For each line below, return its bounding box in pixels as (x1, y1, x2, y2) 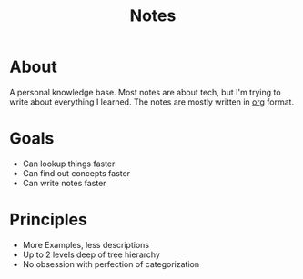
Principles (9, 210, 88, 230)
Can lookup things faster (22, 158, 116, 169)
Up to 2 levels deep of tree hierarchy (22, 249, 161, 260)
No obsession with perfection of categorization (22, 258, 200, 269)
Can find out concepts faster (22, 167, 130, 178)
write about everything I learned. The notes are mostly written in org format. (9, 96, 294, 107)
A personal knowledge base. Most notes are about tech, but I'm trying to (9, 86, 281, 97)
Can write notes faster (22, 177, 106, 188)
